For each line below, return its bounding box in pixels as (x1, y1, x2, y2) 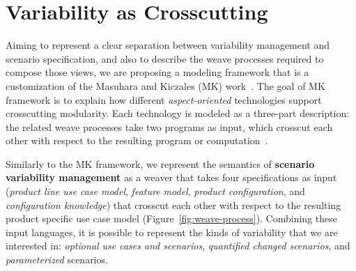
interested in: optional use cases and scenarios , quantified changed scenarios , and (6, 238, 350, 253)
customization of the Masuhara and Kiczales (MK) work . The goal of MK (6, 78, 325, 93)
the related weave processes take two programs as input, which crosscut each (6, 119, 333, 134)
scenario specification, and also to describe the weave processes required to (6, 51, 324, 65)
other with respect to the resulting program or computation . (6, 133, 268, 148)
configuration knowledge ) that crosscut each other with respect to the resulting (6, 197, 341, 212)
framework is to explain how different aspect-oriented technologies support (6, 92, 322, 107)
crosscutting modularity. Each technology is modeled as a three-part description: (6, 106, 350, 121)
